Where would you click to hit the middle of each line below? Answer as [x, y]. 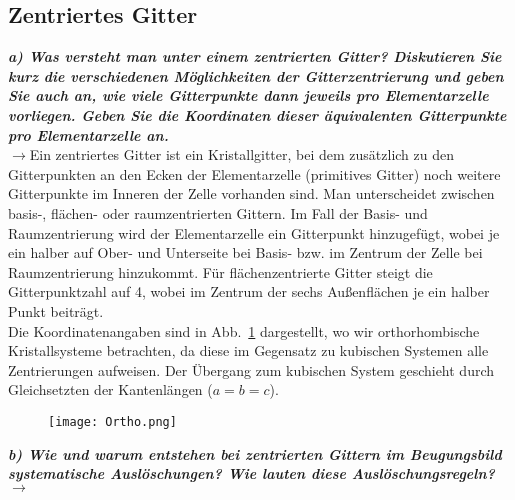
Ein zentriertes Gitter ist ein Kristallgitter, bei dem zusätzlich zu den [242, 154]
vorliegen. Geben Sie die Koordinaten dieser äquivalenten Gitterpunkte [257, 114]
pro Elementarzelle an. [88, 134]
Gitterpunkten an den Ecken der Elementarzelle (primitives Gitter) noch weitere [254, 173]
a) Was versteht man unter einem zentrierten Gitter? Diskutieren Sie [255, 56]
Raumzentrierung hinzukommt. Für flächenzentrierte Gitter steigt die [220, 271]
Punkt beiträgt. [56, 310]
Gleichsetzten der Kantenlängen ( [110, 389]
